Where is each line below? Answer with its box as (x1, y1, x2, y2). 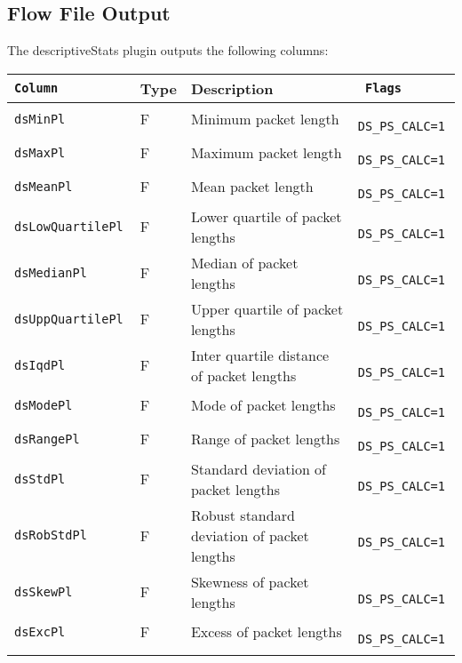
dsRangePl (14, 431, 80, 446)
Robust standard (190, 504, 295, 525)
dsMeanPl (14, 179, 73, 194)
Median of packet (190, 252, 299, 273)
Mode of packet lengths (190, 395, 336, 416)
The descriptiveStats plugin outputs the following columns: (7, 41, 329, 60)
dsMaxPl (14, 145, 66, 160)
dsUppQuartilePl (14, 311, 123, 326)
